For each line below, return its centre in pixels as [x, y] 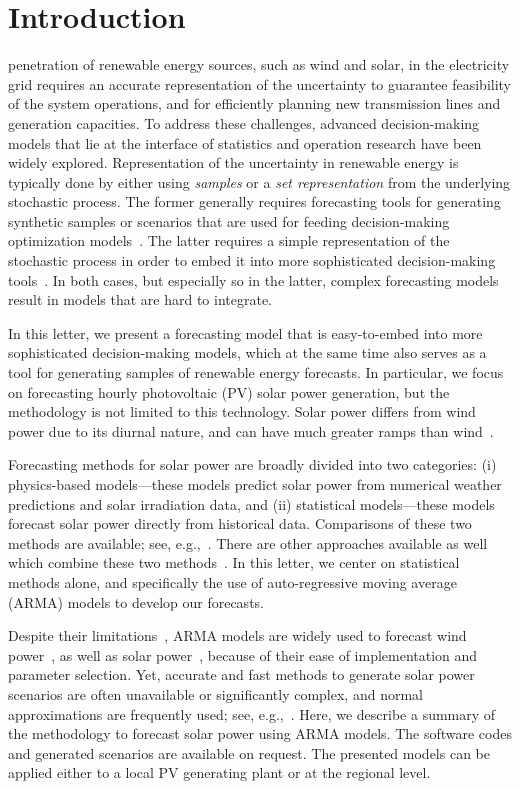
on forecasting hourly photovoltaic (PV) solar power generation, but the [229, 391]
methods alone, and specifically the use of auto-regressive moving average [232, 581]
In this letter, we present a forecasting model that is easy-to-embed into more [245, 332]
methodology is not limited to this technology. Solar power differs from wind [242, 411]
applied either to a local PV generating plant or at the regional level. [219, 772]
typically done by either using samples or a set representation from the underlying [259, 181]
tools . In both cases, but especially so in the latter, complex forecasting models [253, 279]
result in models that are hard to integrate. [140, 299]
